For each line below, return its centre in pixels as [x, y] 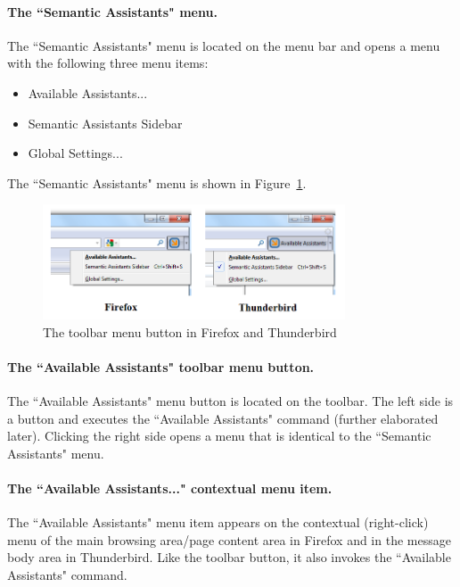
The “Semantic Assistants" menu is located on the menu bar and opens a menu [224, 45]
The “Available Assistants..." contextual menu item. [170, 488]
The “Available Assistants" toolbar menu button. [161, 366]
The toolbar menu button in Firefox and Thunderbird [190, 331]
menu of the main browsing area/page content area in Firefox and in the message [229, 539]
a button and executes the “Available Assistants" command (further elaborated [223, 418]
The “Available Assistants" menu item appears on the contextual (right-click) [218, 522]
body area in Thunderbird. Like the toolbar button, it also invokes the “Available [229, 557]
